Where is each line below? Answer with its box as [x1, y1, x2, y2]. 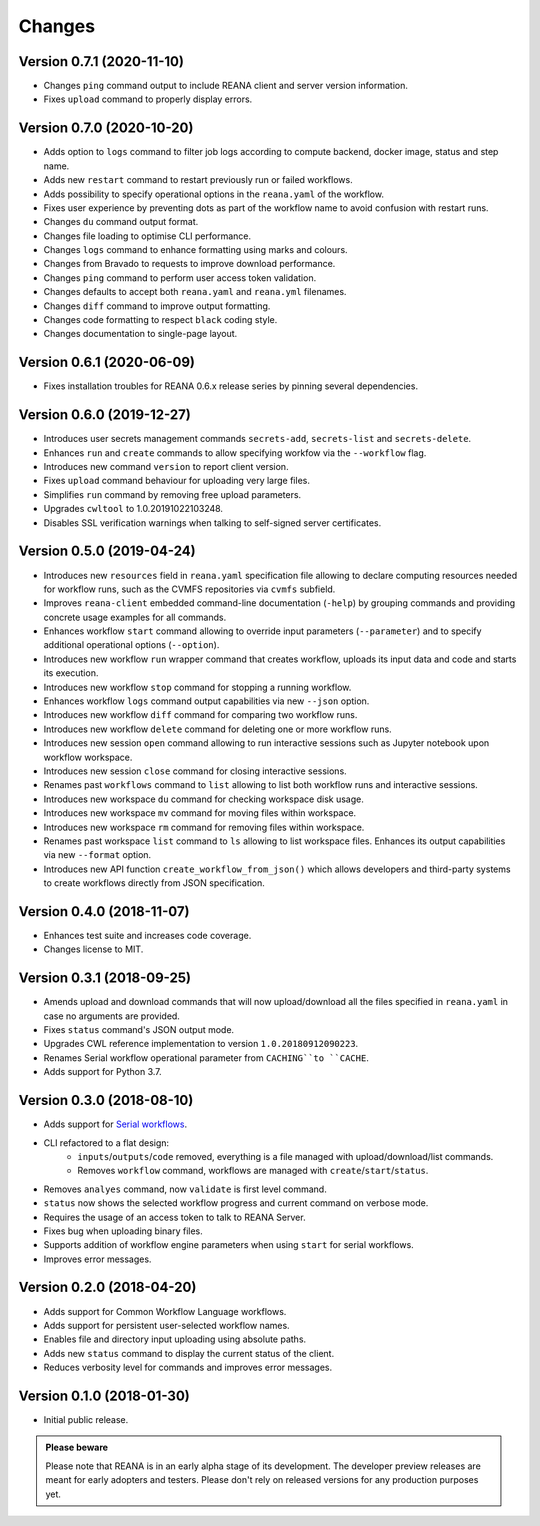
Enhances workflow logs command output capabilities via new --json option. [43, 695, 370, 707]
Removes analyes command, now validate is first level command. [43, 1183, 327, 1195]
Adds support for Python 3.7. [43, 1066, 162, 1078]
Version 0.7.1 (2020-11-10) [18, 53, 185, 70]
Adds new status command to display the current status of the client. [43, 1347, 335, 1359]
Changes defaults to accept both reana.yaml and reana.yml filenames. [43, 286, 347, 298]
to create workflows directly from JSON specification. [43, 877, 265, 889]
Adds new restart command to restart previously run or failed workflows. [43, 174, 354, 186]
